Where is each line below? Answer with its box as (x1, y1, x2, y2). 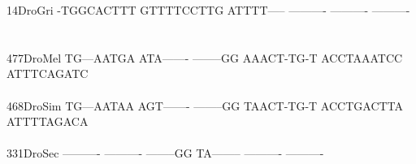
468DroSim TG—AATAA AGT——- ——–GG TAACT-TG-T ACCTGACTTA (6, 97, 404, 114)
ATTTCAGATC (6, 65, 89, 82)
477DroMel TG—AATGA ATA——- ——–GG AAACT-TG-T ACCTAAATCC (6, 49, 403, 66)
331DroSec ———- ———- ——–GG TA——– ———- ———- (6, 145, 324, 162)
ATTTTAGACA (6, 113, 89, 130)
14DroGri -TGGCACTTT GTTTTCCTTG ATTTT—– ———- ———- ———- (6, 2, 410, 18)
